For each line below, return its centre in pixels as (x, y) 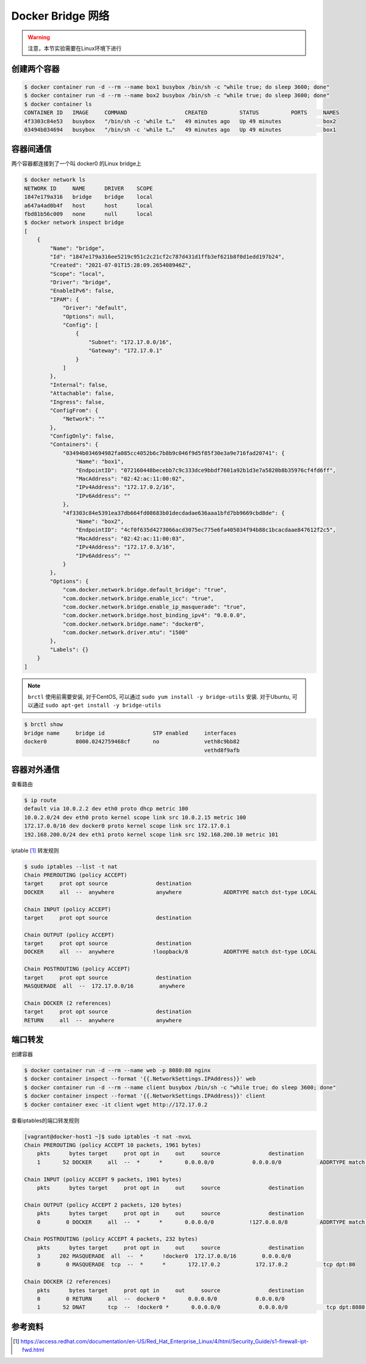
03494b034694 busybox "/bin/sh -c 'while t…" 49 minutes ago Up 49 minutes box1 (180, 129)
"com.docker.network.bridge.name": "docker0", (133, 624)
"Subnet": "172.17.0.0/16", (131, 342)
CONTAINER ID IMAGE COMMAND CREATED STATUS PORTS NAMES (182, 113)
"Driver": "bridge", (81, 283)
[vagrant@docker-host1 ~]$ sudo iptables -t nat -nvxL (108, 1136)
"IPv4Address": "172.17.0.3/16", (125, 547)
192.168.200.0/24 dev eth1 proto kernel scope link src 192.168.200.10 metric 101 (151, 834)
